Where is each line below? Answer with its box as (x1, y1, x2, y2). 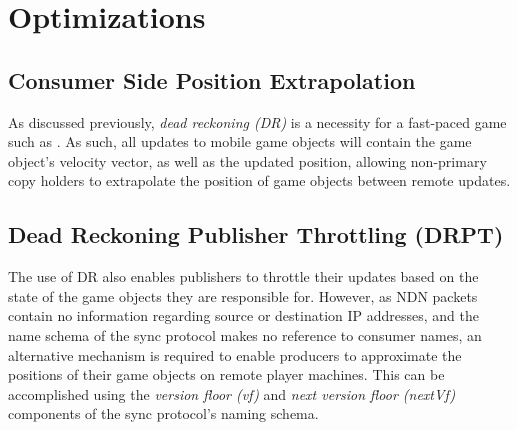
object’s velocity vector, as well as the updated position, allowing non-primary (8, 150, 487, 171)
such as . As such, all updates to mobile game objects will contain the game (8, 131, 472, 152)
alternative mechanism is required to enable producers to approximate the (8, 344, 462, 365)
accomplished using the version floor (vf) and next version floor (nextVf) (8, 383, 456, 404)
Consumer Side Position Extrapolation (8, 64, 416, 95)
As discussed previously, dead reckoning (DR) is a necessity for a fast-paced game (8, 111, 507, 132)
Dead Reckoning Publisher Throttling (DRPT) (8, 219, 504, 250)
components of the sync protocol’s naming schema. (8, 403, 319, 424)
